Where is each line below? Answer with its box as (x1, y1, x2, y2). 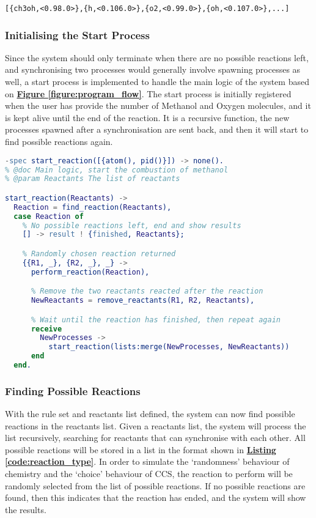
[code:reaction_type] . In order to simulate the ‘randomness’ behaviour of (5, 455, 290, 468)
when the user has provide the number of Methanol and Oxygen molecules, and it (5, 99, 311, 112)
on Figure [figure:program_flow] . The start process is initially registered (5, 87, 292, 100)
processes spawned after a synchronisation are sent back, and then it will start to (5, 123, 309, 136)
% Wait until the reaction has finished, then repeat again (31, 315, 281, 324)
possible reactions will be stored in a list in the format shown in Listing (5, 443, 276, 456)
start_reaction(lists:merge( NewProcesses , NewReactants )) (48, 342, 290, 352)
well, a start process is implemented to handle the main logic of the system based (5, 75, 309, 88)
